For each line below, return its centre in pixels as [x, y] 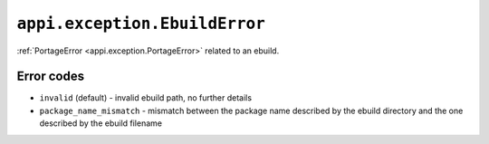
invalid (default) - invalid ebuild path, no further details [146, 98]
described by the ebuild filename [101, 123]
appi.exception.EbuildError [141, 24]
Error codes [51, 77]
